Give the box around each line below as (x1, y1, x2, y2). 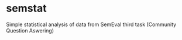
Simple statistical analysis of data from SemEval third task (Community (6, 21, 177, 28)
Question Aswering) (6, 27, 54, 34)
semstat (6, 2, 47, 15)
